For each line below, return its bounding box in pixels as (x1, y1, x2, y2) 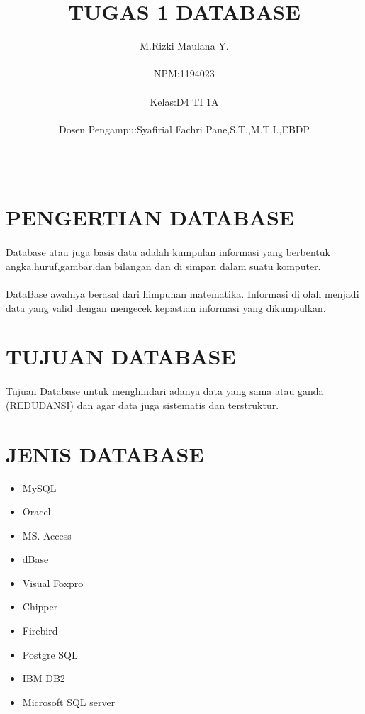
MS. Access (22, 528, 72, 542)
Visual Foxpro (22, 575, 84, 590)
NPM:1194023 (154, 66, 215, 81)
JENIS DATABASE (6, 439, 204, 468)
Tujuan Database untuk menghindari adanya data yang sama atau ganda (6, 384, 324, 398)
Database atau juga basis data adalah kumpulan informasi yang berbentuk (6, 245, 330, 260)
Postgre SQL (22, 647, 78, 662)
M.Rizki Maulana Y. (140, 38, 229, 53)
